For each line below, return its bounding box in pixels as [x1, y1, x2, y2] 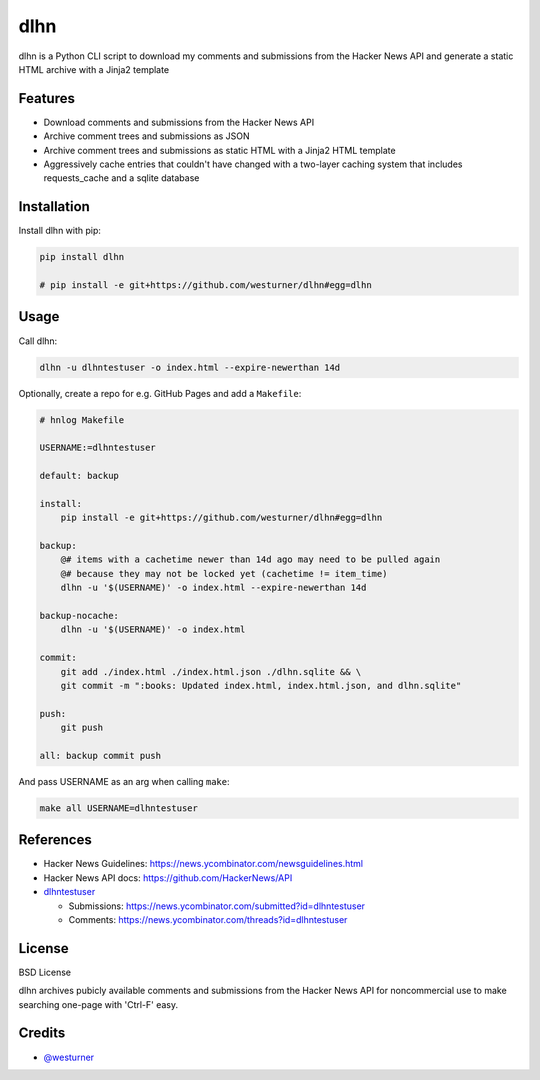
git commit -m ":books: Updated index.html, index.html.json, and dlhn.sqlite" [60, 680, 462, 691]
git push [60, 722, 104, 734]
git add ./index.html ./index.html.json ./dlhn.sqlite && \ [60, 666, 362, 677]
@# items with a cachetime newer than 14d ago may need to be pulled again [60, 554, 441, 565]
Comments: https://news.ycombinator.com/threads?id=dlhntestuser [68, 913, 348, 925]
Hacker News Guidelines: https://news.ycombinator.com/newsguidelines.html [43, 858, 364, 870]
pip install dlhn [39, 251, 125, 263]
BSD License [18, 966, 72, 978]
